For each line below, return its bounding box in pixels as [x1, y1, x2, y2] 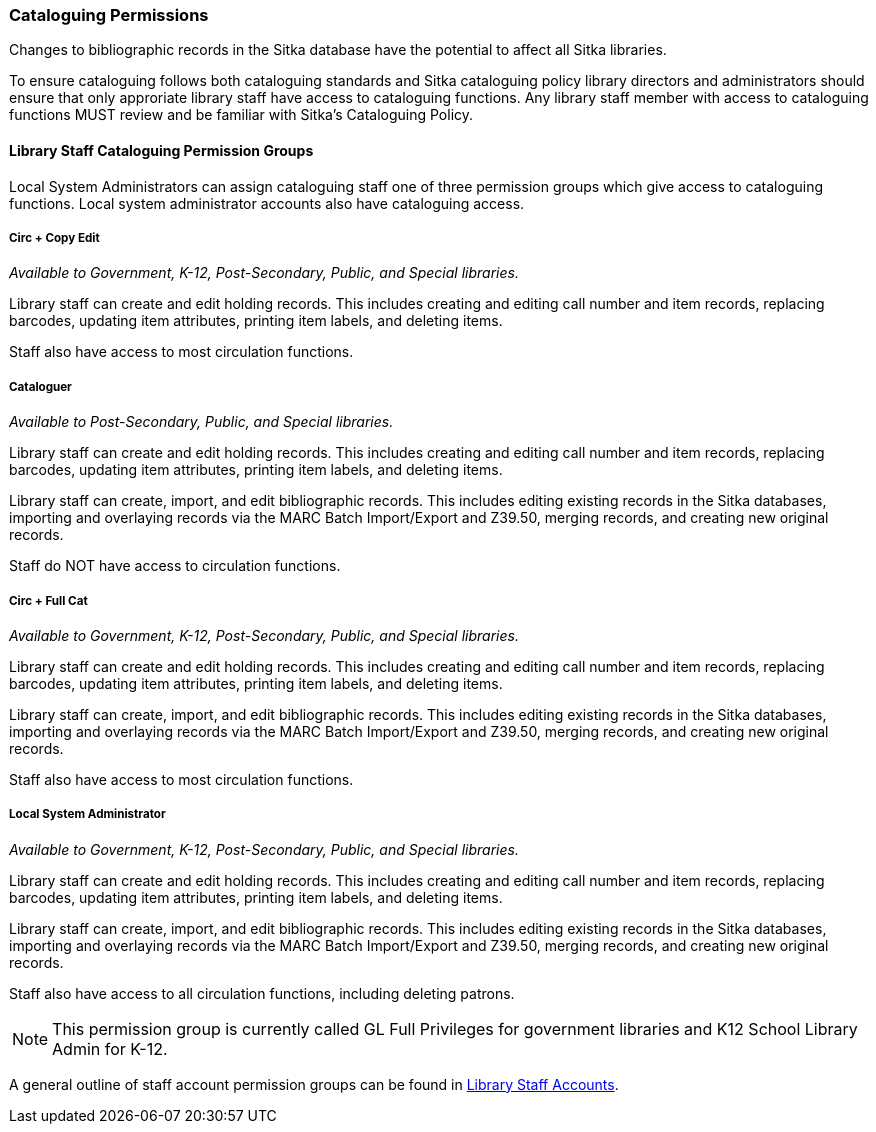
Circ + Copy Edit [9, 230, 100, 245]
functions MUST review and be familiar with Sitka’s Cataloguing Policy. [9, 106, 474, 124]
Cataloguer [9, 379, 72, 394]
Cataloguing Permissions [9, 5, 209, 25]
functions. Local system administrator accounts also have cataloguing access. [9, 194, 525, 212]
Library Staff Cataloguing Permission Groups [9, 141, 314, 159]
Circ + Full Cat [9, 593, 88, 608]
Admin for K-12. [52, 1038, 168, 1059]
